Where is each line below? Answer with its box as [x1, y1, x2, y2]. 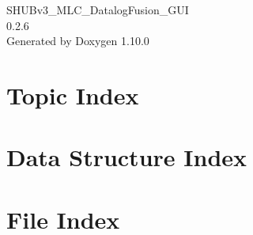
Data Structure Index [6, 141, 247, 173]
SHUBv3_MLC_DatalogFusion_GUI [6, 2, 189, 17]
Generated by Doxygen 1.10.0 [6, 32, 149, 49]
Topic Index [6, 78, 139, 111]
